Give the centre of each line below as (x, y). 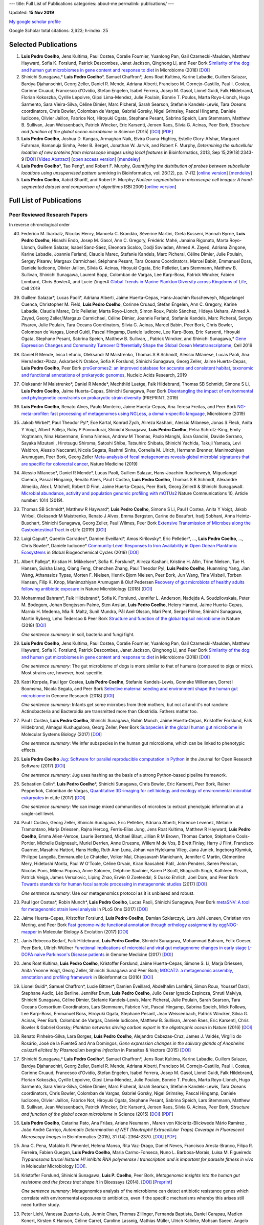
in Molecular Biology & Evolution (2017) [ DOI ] (83, 931)
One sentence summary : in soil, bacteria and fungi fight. (78, 634)
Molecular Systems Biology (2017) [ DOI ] (62, 734)
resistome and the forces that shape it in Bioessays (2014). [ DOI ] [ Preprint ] (97, 1182)
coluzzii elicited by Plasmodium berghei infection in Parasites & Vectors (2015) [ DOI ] (106, 1050)
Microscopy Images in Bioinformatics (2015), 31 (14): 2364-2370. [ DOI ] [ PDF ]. (99, 1136)
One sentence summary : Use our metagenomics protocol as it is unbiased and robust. (108, 893)
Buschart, (31, 523)
